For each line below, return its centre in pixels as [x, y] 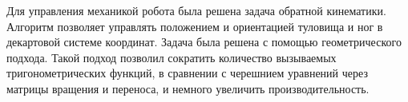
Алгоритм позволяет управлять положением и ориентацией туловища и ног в [195, 26]
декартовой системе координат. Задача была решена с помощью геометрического [204, 42]
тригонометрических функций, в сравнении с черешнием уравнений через [187, 73]
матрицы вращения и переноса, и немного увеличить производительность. [188, 88]
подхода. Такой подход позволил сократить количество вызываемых [172, 57]
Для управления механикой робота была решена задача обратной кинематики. [196, 10]
